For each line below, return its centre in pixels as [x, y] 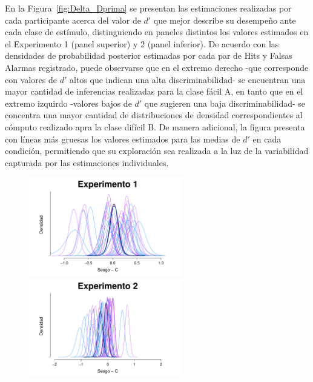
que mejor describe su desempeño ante [225, 20]
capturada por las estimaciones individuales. [87, 162]
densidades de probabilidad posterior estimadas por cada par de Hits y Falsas [149, 55]
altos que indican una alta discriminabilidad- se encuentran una [188, 79]
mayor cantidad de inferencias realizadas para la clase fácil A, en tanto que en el [154, 91]
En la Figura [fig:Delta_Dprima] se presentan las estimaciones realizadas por [148, 8]
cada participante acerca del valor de [73, 20]
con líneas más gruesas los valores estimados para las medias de [123, 139]
